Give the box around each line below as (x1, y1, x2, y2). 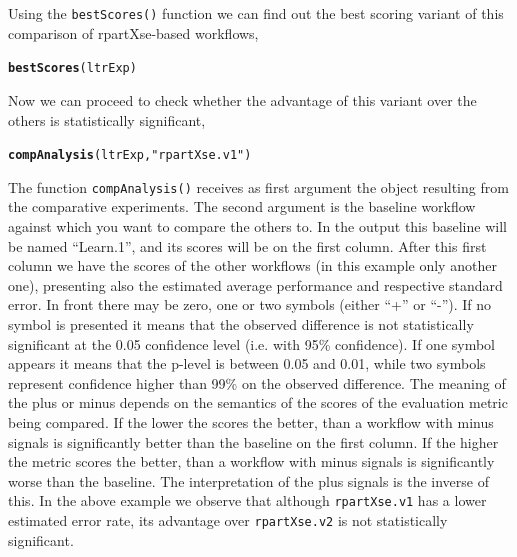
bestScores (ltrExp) (8, 61, 137, 76)
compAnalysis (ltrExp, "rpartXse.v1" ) (8, 148, 252, 163)
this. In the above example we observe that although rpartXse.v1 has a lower (8, 490, 487, 511)
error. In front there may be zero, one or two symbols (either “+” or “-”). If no (8, 294, 492, 315)
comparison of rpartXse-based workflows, (8, 22, 259, 43)
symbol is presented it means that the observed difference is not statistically (8, 313, 474, 334)
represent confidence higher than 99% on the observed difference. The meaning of (8, 372, 506, 393)
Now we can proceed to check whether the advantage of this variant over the (8, 89, 477, 110)
